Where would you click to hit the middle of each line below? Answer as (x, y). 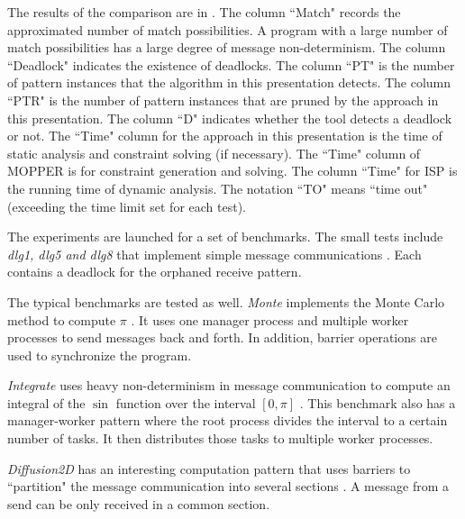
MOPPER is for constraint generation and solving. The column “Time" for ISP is (232, 171)
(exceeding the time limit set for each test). (127, 206)
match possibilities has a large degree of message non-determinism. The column (227, 47)
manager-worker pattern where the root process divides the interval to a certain (228, 420)
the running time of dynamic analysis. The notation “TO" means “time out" (218, 188)
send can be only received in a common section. (139, 503)
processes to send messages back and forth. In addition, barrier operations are (222, 337)
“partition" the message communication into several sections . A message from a (228, 486)
